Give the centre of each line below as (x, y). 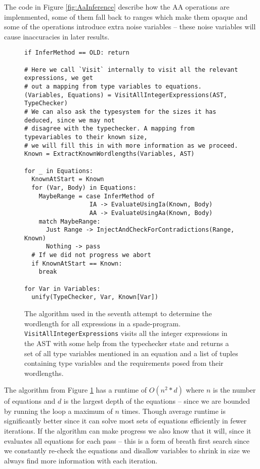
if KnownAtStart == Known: (77, 263)
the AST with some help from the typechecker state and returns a (127, 343)
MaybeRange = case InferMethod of (97, 196)
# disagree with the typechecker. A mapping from (110, 129)
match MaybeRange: (70, 221)
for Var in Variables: (62, 289)
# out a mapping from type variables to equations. (113, 87)
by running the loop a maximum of (58, 411)
